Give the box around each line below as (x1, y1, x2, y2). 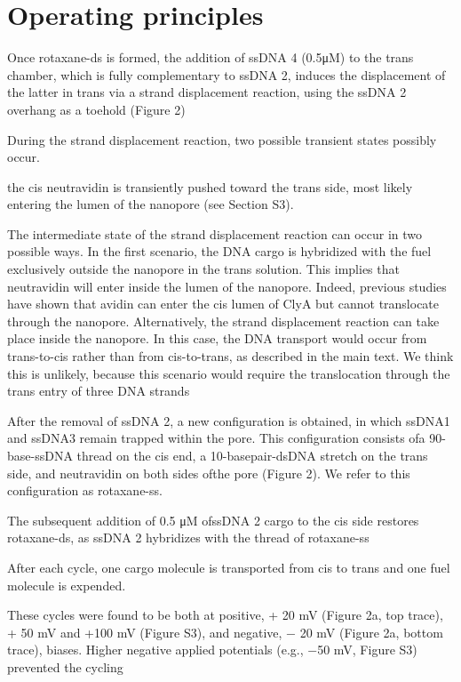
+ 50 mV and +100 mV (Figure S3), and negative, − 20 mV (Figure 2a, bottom (7, 622, 443, 641)
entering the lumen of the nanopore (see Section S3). (7, 195, 294, 213)
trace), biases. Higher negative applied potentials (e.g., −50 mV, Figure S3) (7, 640, 417, 659)
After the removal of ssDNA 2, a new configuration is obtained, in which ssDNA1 (7, 411, 450, 429)
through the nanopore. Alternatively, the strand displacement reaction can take (7, 311, 440, 330)
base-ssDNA (7, 446, 73, 464)
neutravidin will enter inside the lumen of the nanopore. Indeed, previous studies (7, 277, 447, 295)
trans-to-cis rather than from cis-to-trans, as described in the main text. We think (7, 347, 454, 365)
